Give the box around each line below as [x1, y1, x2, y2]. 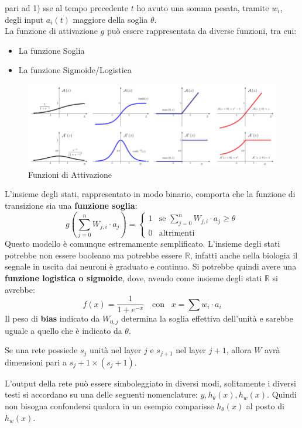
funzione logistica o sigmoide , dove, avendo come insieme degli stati [5, 272, 262, 284]
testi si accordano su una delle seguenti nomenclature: [5, 388, 198, 401]
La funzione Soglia [18, 44, 85, 56]
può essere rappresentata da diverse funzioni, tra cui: [107, 25, 297, 37]
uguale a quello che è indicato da [5, 324, 122, 336]
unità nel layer [89, 344, 142, 356]
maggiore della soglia [73, 13, 148, 25]
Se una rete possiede [5, 344, 78, 356]
